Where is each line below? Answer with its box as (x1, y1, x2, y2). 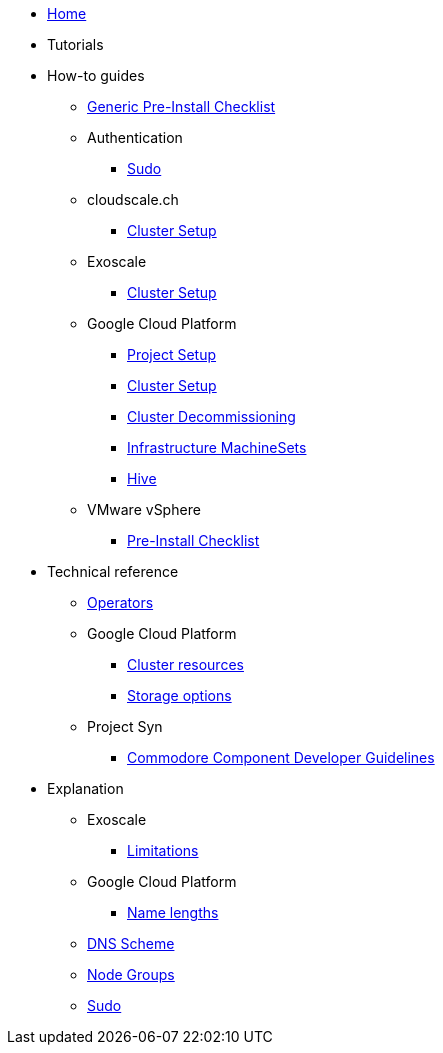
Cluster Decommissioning (127, 408, 296, 425)
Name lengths (127, 904, 219, 921)
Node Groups (87, 966, 175, 983)
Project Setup (127, 346, 217, 363)
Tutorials (47, 36, 104, 53)
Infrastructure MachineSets (127, 439, 307, 456)
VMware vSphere (87, 501, 201, 518)
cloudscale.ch (87, 191, 179, 208)
